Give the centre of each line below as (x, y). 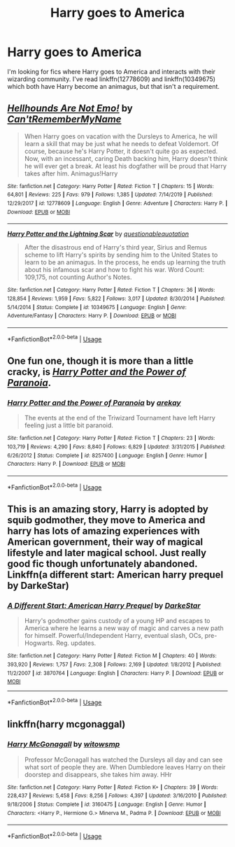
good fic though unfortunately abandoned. (102, 564)
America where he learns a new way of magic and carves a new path (124, 628)
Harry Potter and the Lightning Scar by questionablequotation (98, 234)
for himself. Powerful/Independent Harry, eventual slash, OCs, (114, 636)
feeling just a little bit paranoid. (69, 425)
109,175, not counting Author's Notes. (78, 277)
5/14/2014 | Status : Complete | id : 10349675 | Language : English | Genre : (97, 307)
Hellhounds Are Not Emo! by (70, 109)
